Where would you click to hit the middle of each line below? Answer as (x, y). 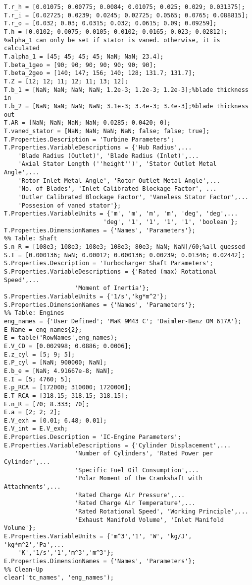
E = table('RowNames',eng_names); (61, 338)
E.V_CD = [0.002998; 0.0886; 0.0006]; (68, 346)
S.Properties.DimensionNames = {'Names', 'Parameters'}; (100, 305)
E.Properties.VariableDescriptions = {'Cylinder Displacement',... (118, 445)
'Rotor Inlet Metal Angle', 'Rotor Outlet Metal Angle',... (119, 181)
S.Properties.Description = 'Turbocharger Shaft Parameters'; (109, 263)
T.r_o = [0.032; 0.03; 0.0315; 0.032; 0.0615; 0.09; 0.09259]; (110, 24)
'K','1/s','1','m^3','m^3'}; (66, 553)
